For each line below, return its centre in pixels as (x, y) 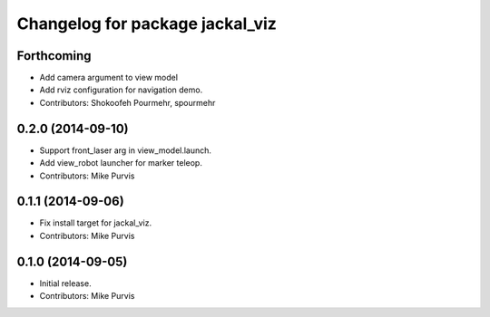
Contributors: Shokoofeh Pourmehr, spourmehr (127, 102)
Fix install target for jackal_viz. (96, 223)
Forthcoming (54, 56)
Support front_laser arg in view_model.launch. (126, 150)
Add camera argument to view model (109, 78)
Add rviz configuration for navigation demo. (121, 90)
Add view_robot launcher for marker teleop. (121, 163)
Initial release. (65, 283)
